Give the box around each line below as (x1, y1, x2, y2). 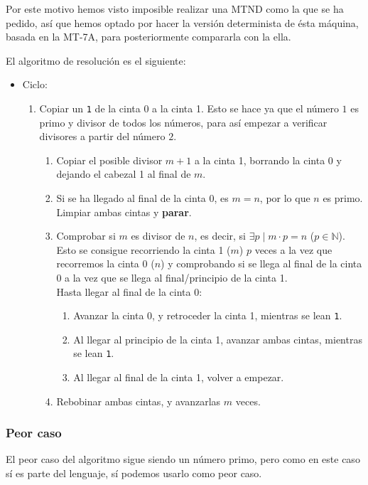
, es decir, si (194, 228, 246, 243)
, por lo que (259, 191, 310, 205)
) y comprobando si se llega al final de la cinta (161, 256, 362, 271)
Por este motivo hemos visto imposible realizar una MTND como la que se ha (6, 1, 344, 16)
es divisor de (131, 228, 185, 243)
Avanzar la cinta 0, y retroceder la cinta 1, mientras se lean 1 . (73, 308, 342, 323)
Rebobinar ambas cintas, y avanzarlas (56, 393, 221, 408)
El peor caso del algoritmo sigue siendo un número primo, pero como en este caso (6, 452, 360, 467)
